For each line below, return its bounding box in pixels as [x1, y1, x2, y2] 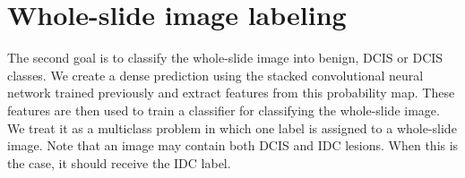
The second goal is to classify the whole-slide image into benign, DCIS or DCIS [7, 48, 443, 67]
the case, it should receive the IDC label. [7, 153, 231, 172]
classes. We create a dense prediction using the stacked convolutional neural [7, 65, 424, 84]
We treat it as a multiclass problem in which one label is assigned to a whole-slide [7, 118, 457, 137]
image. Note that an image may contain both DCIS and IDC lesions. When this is [7, 136, 459, 155]
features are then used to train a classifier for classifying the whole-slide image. [7, 100, 440, 119]
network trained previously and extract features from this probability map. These [7, 83, 455, 102]
